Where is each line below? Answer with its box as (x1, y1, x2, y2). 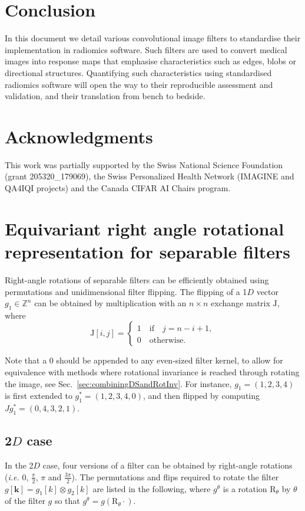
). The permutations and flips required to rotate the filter (71, 470, 279, 483)
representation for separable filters (5, 239, 290, 263)
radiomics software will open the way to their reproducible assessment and (5, 78, 273, 90)
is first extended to (5, 389, 72, 402)
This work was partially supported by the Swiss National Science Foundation (5, 158, 283, 171)
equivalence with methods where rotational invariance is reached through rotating (5, 366, 300, 378)
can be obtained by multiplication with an (34, 297, 187, 309)
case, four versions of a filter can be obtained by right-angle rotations (42, 459, 293, 471)
